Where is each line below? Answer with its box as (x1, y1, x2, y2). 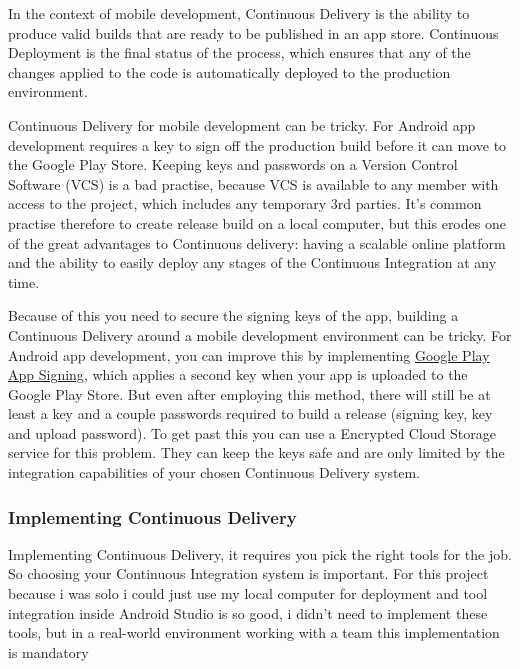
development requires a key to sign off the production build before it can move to (8, 134, 507, 155)
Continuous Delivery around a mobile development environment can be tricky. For (8, 324, 512, 345)
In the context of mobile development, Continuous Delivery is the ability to (8, 3, 470, 23)
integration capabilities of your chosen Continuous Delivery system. (8, 462, 421, 483)
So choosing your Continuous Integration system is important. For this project (8, 563, 489, 584)
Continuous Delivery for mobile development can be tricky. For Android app (8, 114, 476, 135)
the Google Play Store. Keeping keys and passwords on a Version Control (8, 154, 458, 175)
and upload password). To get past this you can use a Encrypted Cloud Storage (8, 422, 496, 443)
